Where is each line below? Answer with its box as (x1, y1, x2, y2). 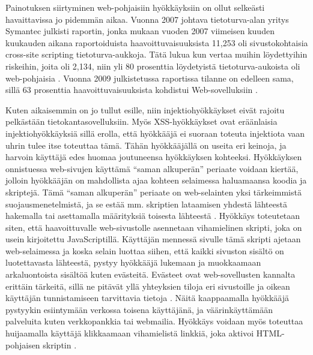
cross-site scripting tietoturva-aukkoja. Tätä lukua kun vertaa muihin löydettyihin (5, 48, 308, 61)
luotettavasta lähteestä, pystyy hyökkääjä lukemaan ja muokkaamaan (5, 256, 261, 269)
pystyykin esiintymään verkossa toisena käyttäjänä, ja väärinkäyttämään (5, 303, 273, 315)
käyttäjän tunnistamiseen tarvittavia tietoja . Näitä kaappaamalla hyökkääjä (5, 291, 289, 304)
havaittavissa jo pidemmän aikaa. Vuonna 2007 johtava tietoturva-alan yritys (5, 13, 289, 25)
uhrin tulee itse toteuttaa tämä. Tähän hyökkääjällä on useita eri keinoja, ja (5, 139, 287, 151)
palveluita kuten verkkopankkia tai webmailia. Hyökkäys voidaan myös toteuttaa (5, 315, 303, 327)
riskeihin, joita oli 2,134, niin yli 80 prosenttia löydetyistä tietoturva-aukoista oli (5, 59, 300, 72)
